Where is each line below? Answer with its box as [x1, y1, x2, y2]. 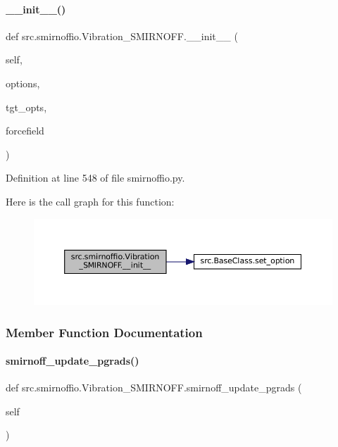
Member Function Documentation [6, 323, 203, 341]
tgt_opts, [6, 99, 47, 114]
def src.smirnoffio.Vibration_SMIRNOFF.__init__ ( [6, 28, 238, 43]
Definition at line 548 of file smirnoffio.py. [6, 170, 185, 185]
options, [6, 75, 40, 90]
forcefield [6, 123, 44, 138]
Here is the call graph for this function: [6, 194, 175, 208]
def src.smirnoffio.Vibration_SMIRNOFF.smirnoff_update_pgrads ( [6, 380, 302, 395]
